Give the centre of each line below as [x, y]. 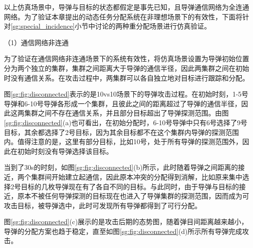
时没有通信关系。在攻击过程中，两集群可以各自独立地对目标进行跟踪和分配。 [126, 77]
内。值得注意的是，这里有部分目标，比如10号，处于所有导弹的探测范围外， [123, 141]
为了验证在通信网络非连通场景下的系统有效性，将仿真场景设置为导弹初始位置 [126, 58]
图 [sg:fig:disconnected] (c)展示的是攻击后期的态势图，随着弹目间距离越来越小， [126, 222]
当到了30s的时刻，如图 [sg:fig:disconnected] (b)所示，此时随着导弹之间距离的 [121, 167]
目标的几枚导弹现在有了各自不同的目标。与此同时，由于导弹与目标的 [130, 186]
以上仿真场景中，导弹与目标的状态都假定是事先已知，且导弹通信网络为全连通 [126, 7]
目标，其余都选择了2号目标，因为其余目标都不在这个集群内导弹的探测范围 [121, 132]
